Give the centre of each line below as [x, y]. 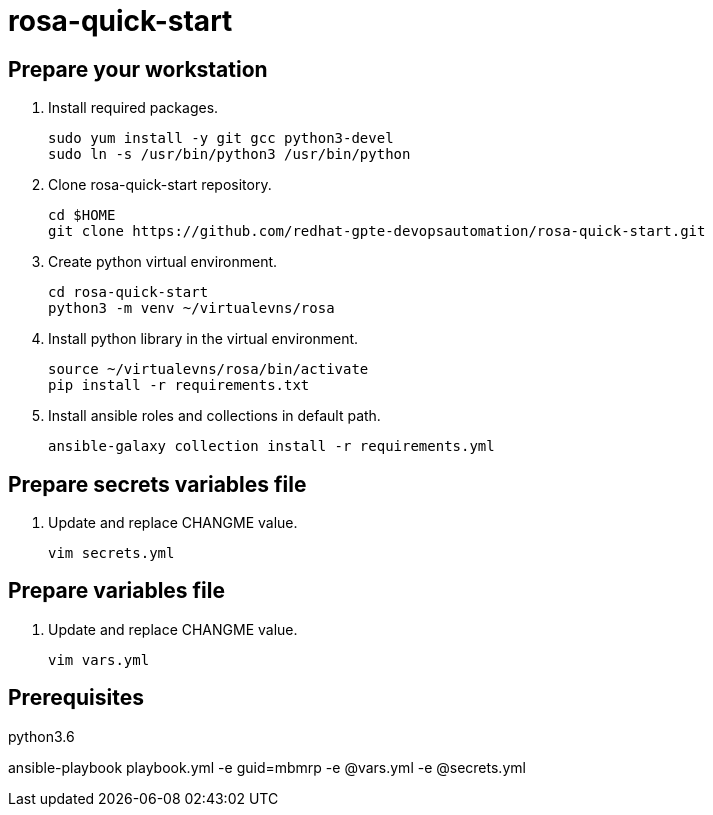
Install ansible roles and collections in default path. [214, 416]
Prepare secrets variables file [157, 484]
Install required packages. [133, 108]
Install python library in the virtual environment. [203, 339]
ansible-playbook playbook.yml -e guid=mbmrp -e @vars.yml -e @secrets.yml [267, 767]
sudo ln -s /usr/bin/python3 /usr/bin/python [229, 154]
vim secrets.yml [111, 553]
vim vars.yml [99, 659]
